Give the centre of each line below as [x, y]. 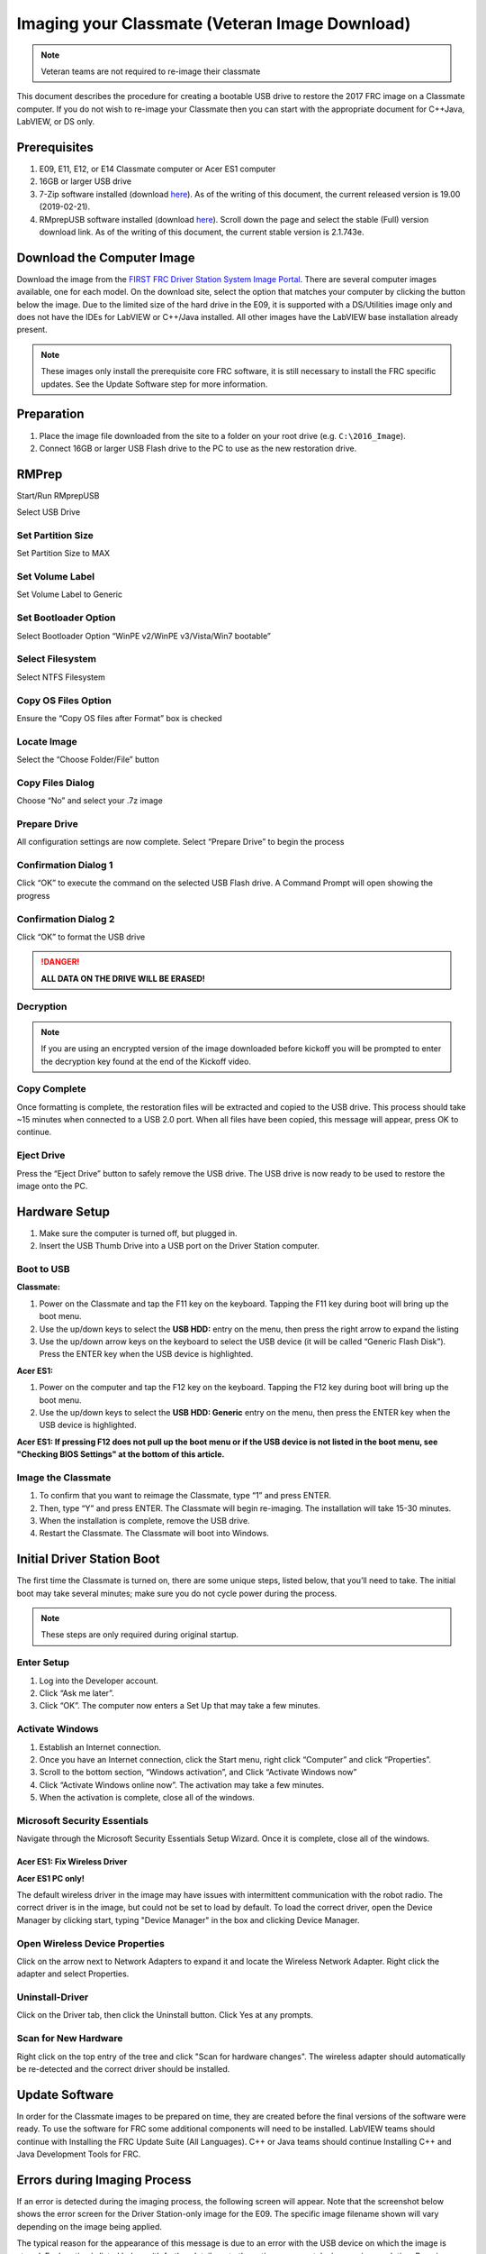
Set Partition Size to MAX [63, 554]
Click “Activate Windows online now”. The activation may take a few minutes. [181, 1784]
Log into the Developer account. [99, 1681]
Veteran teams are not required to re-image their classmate [151, 71]
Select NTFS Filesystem [61, 677]
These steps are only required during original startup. [139, 1635]
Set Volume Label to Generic [70, 594]
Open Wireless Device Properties [91, 1943]
